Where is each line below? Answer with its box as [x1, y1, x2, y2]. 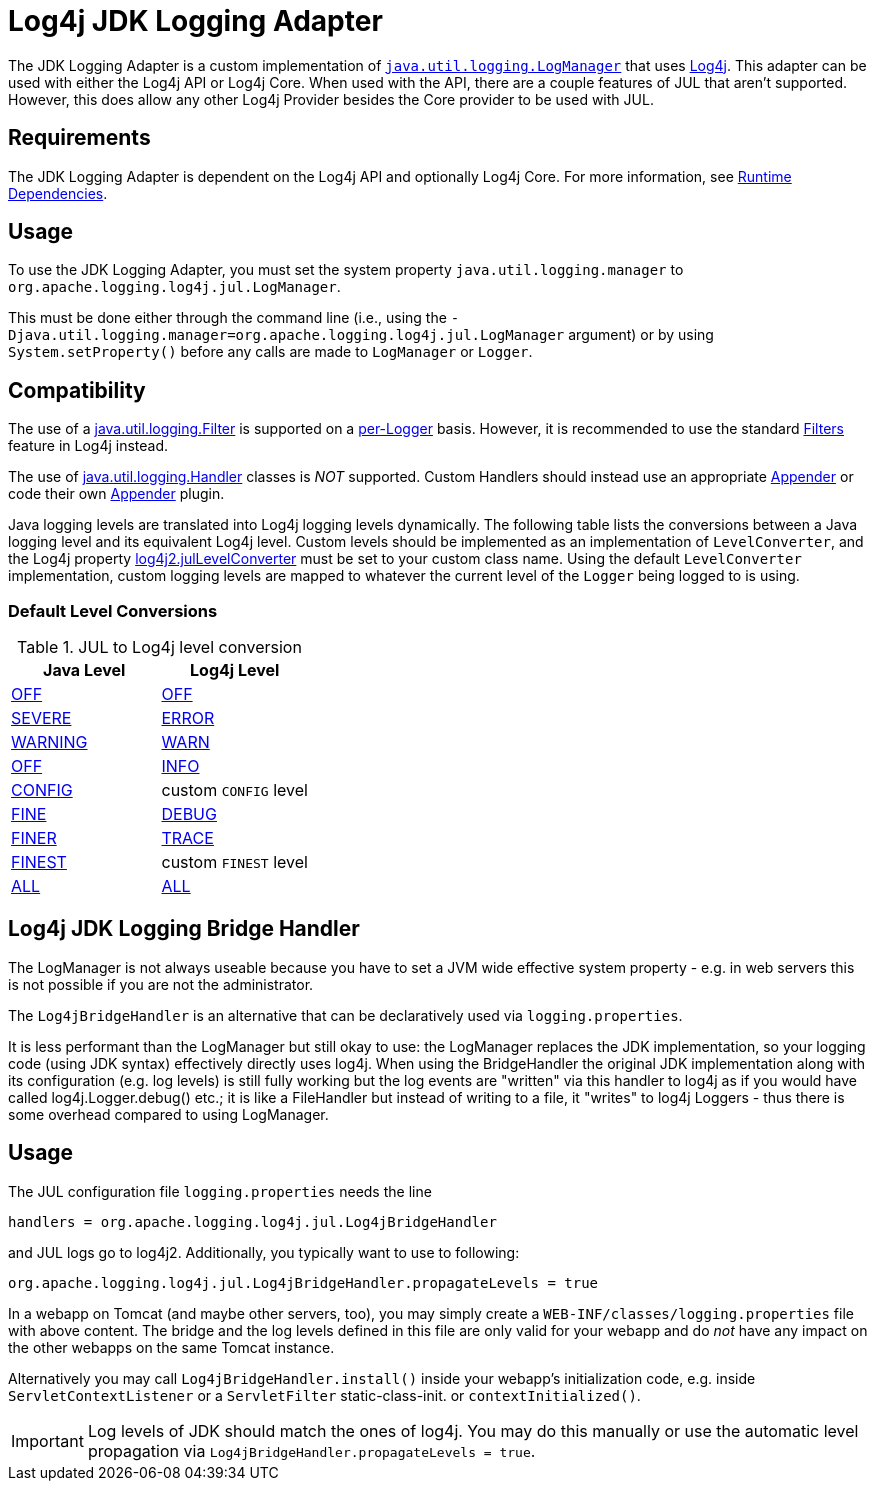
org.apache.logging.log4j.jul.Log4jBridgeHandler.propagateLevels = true [8, 1274, 599, 1291]
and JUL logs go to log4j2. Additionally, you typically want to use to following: [8, 1243, 520, 1261]
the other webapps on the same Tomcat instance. [8, 1338, 335, 1356]
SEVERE [11, 708, 72, 729]
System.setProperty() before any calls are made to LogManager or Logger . [8, 343, 533, 361]
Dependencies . [8, 184, 108, 202]
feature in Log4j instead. [8, 437, 169, 455]
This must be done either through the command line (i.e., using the [8, 309, 447, 327]
